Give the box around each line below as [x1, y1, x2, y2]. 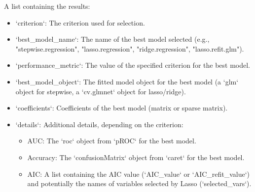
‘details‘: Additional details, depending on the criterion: [15, 119, 183, 129]
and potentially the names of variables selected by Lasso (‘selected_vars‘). [27, 178, 252, 189]
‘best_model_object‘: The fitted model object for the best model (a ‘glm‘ [15, 76, 239, 86]
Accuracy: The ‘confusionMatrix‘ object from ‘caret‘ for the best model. [27, 152, 245, 162]
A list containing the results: [4, 1, 90, 11]
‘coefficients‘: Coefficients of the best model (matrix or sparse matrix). [15, 103, 228, 113]
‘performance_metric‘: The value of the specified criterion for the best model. [15, 60, 251, 70]
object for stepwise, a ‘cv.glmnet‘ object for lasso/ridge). [15, 86, 186, 96]
